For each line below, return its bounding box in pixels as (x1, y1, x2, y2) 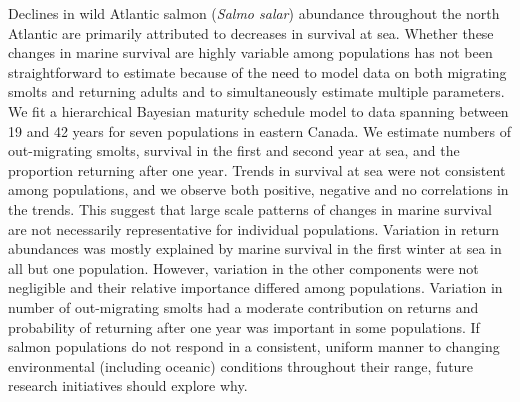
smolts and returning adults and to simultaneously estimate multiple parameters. (8, 81, 505, 102)
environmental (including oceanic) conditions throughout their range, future (8, 355, 474, 376)
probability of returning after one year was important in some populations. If (8, 316, 480, 337)
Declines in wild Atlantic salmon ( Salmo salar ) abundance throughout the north (8, 3, 500, 23)
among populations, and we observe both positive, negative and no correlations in (8, 179, 509, 200)
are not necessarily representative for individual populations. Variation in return (8, 218, 500, 239)
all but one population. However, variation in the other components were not (8, 257, 479, 278)
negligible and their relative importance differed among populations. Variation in (8, 277, 503, 298)
